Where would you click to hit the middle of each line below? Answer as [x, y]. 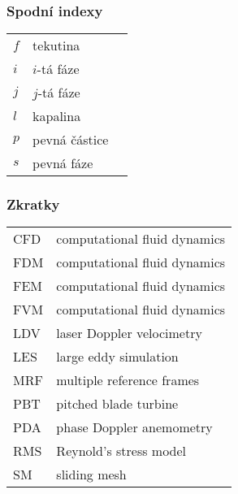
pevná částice [71, 140]
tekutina [56, 45]
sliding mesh [91, 474]
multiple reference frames [128, 380]
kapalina [57, 116]
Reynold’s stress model [121, 451]
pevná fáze [63, 163]
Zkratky [33, 204]
